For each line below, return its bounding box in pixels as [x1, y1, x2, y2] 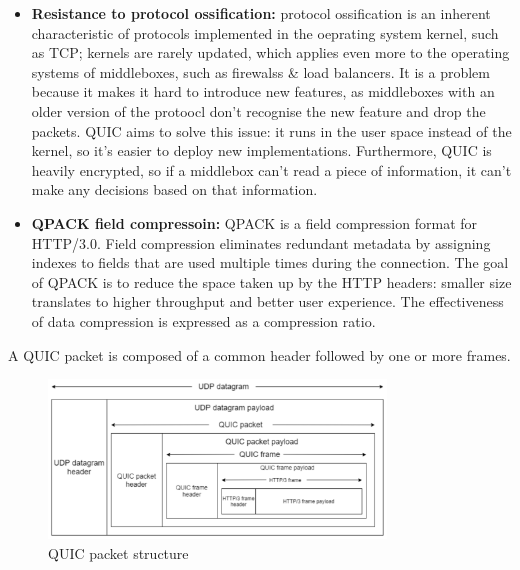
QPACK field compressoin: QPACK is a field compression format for [31, 212, 478, 233]
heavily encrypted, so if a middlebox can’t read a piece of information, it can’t [31, 159, 512, 180]
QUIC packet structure [48, 542, 189, 563]
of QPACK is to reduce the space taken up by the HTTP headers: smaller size [31, 271, 512, 292]
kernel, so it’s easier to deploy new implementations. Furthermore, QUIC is [31, 140, 492, 161]
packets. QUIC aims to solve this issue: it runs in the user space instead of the [31, 120, 512, 141]
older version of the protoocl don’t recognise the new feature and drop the [31, 100, 486, 121]
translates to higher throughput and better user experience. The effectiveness [31, 291, 504, 312]
